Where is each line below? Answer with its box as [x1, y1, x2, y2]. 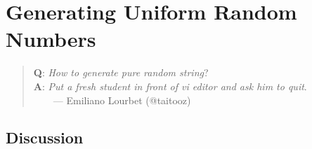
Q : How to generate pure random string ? [33, 65, 209, 80]
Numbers [6, 24, 96, 53]
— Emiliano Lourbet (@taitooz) [53, 92, 191, 107]
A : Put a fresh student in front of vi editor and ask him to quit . [33, 78, 307, 93]
